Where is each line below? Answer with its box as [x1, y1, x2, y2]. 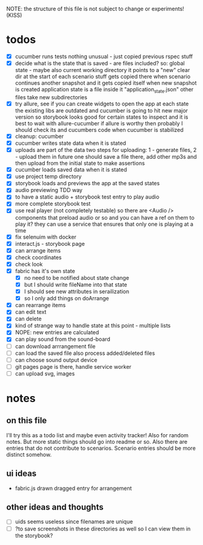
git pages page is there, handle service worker [15, 363, 131, 370]
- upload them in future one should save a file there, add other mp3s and [15, 153, 197, 160]
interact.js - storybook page [15, 240, 85, 247]
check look [15, 260, 43, 268]
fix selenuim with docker [15, 233, 77, 240]
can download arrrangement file [15, 342, 96, 350]
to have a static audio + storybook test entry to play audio [15, 193, 159, 200]
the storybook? [15, 532, 53, 539]
